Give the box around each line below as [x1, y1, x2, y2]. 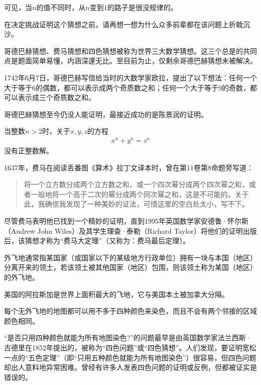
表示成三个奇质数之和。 [18, 92, 95, 103]
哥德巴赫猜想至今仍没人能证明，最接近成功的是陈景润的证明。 [4, 109, 208, 119]
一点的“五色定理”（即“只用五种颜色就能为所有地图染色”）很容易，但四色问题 [4, 352, 256, 362]
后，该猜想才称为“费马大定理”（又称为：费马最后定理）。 [4, 235, 190, 246]
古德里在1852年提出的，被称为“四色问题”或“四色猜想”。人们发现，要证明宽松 [4, 342, 256, 352]
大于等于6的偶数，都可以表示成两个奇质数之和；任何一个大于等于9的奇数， [4, 82, 250, 92]
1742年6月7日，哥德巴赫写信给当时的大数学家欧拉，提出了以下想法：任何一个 [4, 72, 257, 82]
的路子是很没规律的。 [107, 2, 178, 12]
